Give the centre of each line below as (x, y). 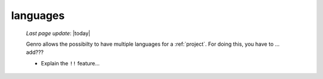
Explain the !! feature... (70, 63)
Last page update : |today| (58, 33)
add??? (35, 52)
